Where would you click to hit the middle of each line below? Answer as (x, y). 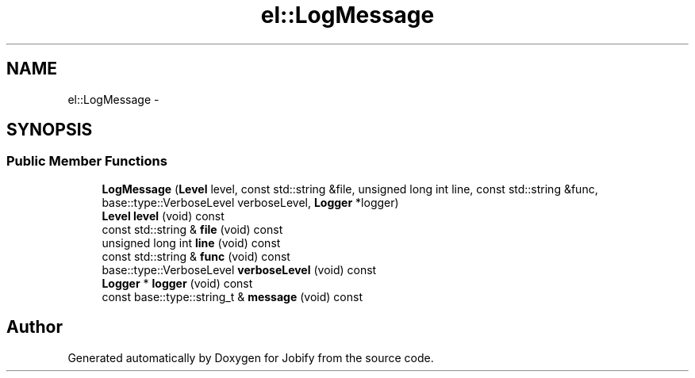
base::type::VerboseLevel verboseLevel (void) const (239, 269)
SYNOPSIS (50, 130)
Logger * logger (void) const (177, 283)
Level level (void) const (163, 216)
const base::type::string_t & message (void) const (232, 296)
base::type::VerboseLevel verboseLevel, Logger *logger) (250, 202)
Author (35, 327)
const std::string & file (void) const (192, 229)
